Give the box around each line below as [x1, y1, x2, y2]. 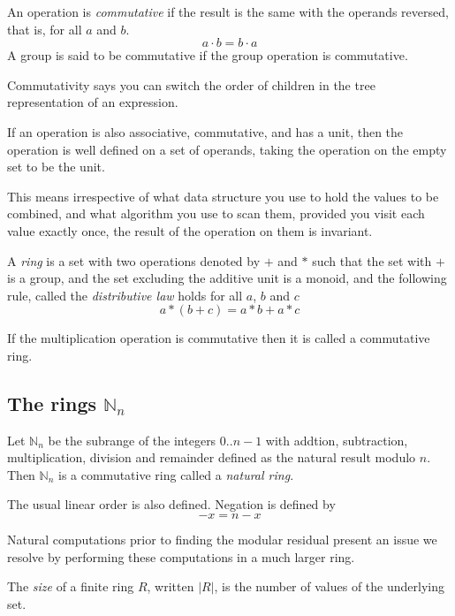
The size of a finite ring [7, 577, 134, 596]
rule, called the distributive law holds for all [7, 285, 243, 304]
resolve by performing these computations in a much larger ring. [7, 547, 355, 566]
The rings [7, 389, 97, 416]
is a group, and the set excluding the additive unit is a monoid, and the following [7, 269, 447, 287]
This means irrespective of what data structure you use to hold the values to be [7, 186, 439, 205]
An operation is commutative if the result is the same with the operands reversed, [7, 3, 449, 20]
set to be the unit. [7, 157, 105, 176]
